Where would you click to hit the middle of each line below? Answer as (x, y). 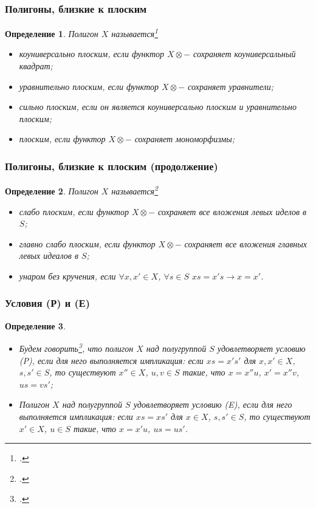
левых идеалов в (49, 256)
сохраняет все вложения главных (246, 243)
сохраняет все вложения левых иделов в (232, 211)
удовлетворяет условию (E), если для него (213, 404)
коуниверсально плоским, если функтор (92, 54)
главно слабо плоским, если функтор (87, 243)
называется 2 (135, 190)
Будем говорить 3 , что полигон (76, 347)
